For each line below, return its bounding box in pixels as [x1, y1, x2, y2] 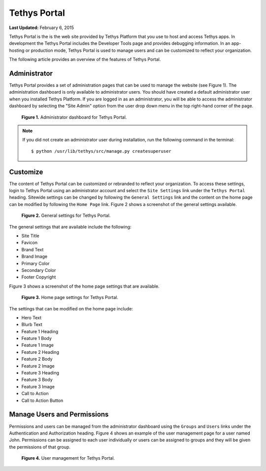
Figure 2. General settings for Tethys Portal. [21, 212, 111, 219]
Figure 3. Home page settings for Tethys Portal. [21, 295, 118, 301]
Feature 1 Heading [21, 328, 59, 335]
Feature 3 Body [21, 377, 53, 383]
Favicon [21, 239, 38, 246]
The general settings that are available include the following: [9, 224, 132, 230]
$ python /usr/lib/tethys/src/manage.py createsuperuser [31, 148, 172, 154]
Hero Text [21, 314, 42, 320]
